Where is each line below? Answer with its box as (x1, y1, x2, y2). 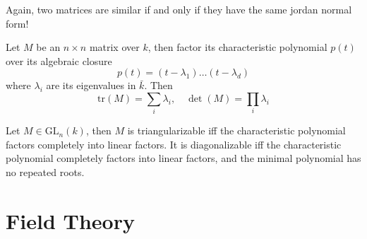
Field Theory (6, 206, 135, 235)
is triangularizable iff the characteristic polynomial (127, 123, 346, 138)
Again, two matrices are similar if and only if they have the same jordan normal (6, 2, 352, 16)
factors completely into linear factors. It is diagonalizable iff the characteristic (6, 136, 342, 151)
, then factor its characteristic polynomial (148, 40, 327, 54)
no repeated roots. (6, 165, 85, 180)
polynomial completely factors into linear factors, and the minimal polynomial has (6, 151, 361, 165)
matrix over (89, 40, 140, 54)
